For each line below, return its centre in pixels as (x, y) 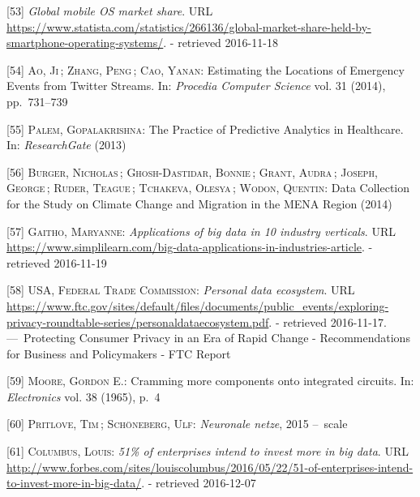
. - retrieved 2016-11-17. (328, 321)
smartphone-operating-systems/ (85, 43)
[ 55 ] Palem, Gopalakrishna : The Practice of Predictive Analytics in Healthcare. (205, 129)
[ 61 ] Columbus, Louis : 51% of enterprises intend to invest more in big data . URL (208, 451)
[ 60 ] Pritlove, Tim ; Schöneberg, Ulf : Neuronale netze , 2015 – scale (177, 424)
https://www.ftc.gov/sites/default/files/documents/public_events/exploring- (198, 305)
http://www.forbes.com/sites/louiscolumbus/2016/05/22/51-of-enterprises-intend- (210, 467)
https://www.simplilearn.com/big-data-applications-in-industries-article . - (190, 247)
